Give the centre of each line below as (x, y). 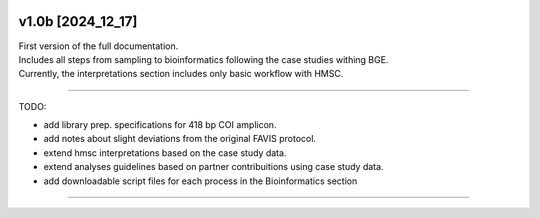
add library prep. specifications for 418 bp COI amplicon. (160, 125)
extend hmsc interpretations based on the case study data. (165, 152)
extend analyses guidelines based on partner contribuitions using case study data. (213, 167)
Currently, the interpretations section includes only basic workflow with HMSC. (181, 74)
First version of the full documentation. (98, 46)
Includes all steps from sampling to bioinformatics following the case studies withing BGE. (203, 59)
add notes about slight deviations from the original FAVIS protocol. (180, 139)
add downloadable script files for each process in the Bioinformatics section (200, 181)
